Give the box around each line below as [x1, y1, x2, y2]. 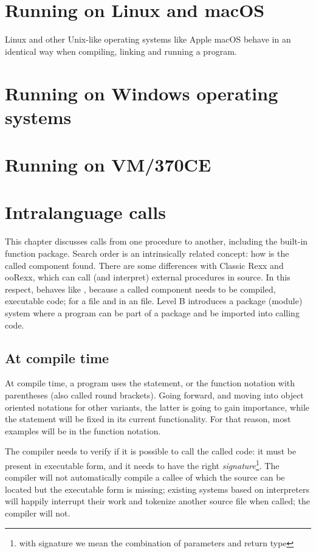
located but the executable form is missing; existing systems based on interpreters [5, 482, 309, 495]
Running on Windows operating [5, 80, 278, 105]
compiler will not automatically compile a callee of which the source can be [5, 471, 285, 484]
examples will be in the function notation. [5, 424, 161, 437]
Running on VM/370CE [5, 152, 211, 177]
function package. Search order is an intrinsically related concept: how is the [5, 246, 289, 259]
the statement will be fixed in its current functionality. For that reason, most [5, 412, 291, 425]
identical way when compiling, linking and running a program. [5, 44, 237, 57]
